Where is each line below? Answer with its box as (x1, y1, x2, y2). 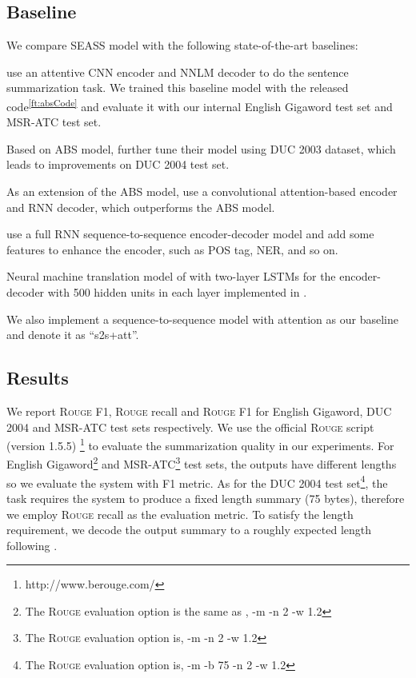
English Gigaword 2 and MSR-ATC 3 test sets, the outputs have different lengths (6, 453, 397, 473)
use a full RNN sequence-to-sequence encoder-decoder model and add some (6, 225, 374, 242)
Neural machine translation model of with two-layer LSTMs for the (6, 268, 336, 285)
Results (6, 365, 69, 390)
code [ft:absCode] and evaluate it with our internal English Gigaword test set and (6, 95, 393, 114)
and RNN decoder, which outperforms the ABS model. (6, 198, 275, 215)
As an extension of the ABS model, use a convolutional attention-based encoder (6, 183, 398, 200)
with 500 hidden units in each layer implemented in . (47, 283, 307, 300)
